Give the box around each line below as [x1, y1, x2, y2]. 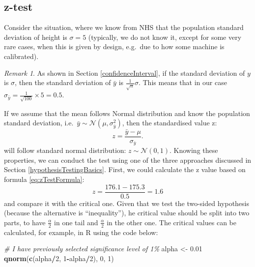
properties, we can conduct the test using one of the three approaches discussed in [4, 154, 252, 165]
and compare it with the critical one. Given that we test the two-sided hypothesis [4, 198, 250, 208]
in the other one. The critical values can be [107, 217, 236, 227]
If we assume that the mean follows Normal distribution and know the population [4, 108, 250, 118]
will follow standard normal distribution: [4, 145, 126, 155]
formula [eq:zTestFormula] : [4, 174, 85, 184]
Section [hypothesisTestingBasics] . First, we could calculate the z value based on [4, 164, 246, 175]
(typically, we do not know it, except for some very [88, 31, 242, 42]
